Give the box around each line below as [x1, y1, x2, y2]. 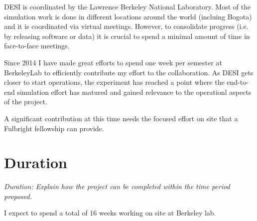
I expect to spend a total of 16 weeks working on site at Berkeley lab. [4, 208, 216, 218]
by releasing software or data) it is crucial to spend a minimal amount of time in [4, 30, 250, 41]
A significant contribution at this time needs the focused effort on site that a [4, 113, 238, 123]
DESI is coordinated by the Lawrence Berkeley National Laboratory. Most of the [4, 1, 251, 11]
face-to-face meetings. [4, 40, 70, 51]
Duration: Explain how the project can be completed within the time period [4, 181, 230, 192]
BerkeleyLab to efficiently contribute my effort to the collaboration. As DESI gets [4, 67, 254, 77]
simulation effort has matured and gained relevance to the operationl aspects [17, 86, 252, 97]
